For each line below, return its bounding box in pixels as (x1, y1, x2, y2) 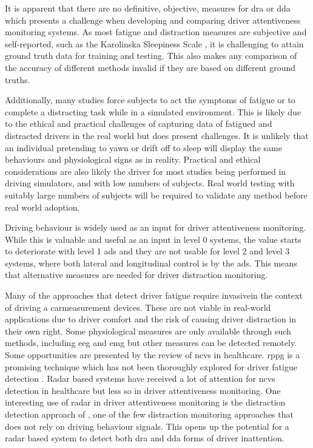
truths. (5, 73, 30, 86)
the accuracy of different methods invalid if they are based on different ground (5, 61, 296, 73)
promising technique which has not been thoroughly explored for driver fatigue (5, 360, 297, 373)
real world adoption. (5, 200, 80, 213)
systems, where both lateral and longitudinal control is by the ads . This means (5, 256, 297, 269)
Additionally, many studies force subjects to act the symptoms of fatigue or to (5, 93, 295, 106)
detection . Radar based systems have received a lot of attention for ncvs (5, 372, 275, 385)
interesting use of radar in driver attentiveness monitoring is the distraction (5, 396, 286, 409)
